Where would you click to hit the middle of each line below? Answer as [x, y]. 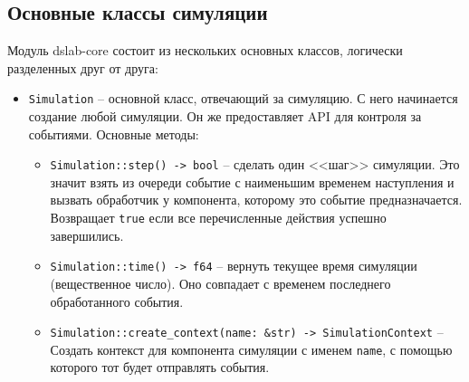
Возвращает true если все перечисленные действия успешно [218, 218]
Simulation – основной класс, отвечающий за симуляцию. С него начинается [243, 98]
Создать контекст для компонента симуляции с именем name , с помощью [251, 349]
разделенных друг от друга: [83, 67]
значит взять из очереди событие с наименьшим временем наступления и [252, 181]
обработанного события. [117, 301]
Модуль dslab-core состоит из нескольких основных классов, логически [205, 50]
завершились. [87, 235]
